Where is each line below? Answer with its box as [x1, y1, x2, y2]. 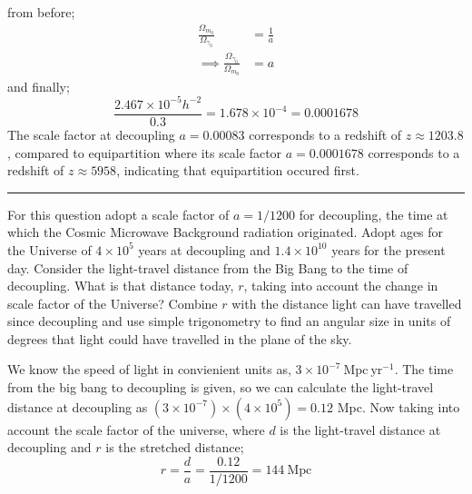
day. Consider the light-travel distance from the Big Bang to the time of [7, 258, 408, 277]
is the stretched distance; [105, 438, 244, 457]
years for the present [331, 240, 446, 259]
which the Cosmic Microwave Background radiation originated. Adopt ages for [7, 222, 444, 242]
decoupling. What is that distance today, [7, 276, 234, 295]
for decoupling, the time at [299, 204, 448, 223]
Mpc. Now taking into [337, 397, 460, 416]
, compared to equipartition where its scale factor [7, 143, 282, 162]
